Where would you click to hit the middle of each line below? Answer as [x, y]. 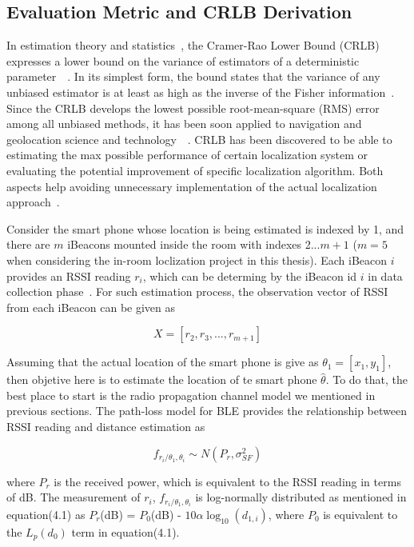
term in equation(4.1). [125, 531]
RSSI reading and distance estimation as [106, 427]
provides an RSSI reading [69, 275]
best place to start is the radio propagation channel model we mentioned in [191, 395]
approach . [33, 202]
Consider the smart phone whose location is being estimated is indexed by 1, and [205, 228]
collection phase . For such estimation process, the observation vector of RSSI [197, 291]
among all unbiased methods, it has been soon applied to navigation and [184, 124]
